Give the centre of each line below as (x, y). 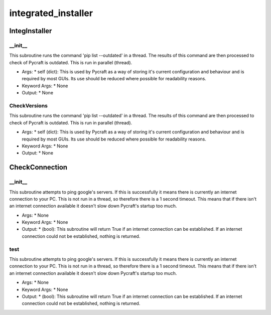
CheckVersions (28, 106)
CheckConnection (38, 167)
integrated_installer (51, 13)
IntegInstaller (31, 31)
